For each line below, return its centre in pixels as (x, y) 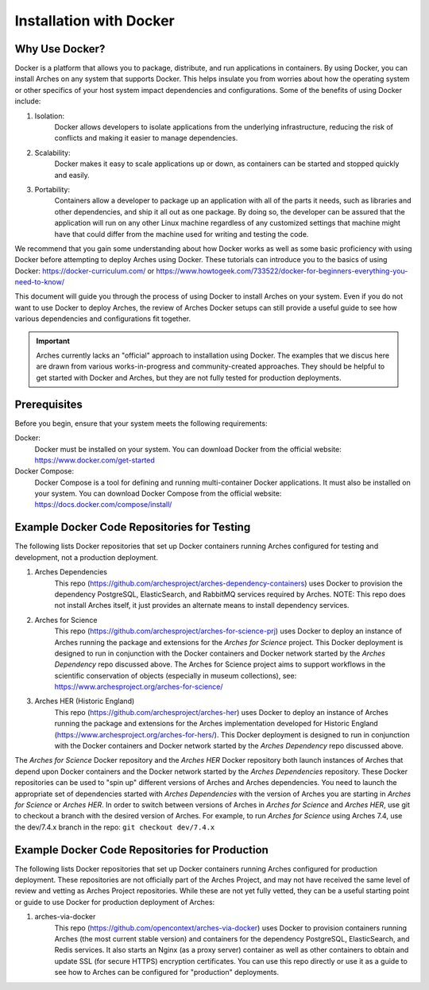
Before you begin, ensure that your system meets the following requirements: (141, 423)
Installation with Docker (95, 21)
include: (28, 101)
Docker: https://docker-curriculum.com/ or (85, 271)
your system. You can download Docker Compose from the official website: (158, 493)
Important (53, 341)
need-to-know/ (40, 282)
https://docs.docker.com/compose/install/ (103, 505)
